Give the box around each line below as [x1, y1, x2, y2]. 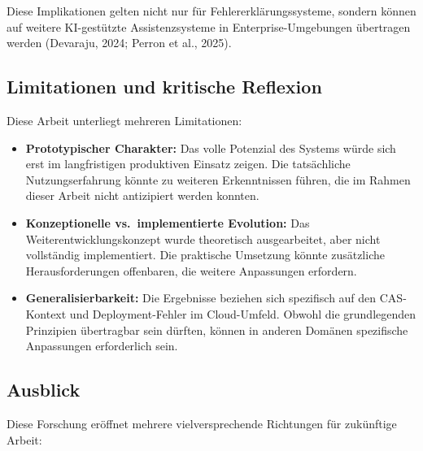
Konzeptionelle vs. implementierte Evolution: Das [25, 214, 310, 231]
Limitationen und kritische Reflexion [7, 74, 322, 99]
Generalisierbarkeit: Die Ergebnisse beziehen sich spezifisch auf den [25, 289, 377, 306]
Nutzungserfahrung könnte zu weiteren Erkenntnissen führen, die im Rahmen [25, 171, 411, 188]
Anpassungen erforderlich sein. [25, 337, 178, 354]
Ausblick [7, 377, 81, 402]
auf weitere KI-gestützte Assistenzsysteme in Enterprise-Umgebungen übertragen [7, 18, 411, 35]
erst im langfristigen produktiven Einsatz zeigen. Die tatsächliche [25, 155, 351, 172]
